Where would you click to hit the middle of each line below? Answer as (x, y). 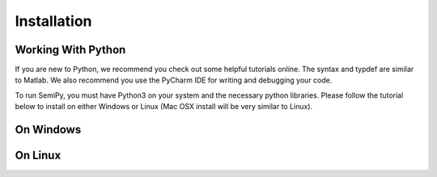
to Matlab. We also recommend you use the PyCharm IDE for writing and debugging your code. (174, 80)
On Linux (38, 156)
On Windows (48, 130)
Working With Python (70, 50)
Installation (53, 21)
